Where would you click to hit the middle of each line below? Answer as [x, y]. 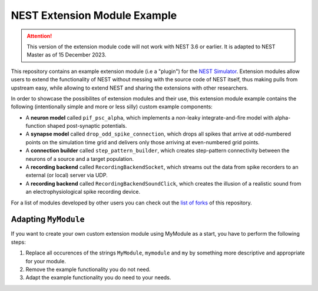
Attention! [39, 36]
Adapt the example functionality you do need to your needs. [98, 277]
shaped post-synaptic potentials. [87, 126]
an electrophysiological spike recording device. [83, 192]
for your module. [46, 261]
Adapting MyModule [48, 219]
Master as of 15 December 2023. [67, 55]
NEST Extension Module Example [94, 15]
